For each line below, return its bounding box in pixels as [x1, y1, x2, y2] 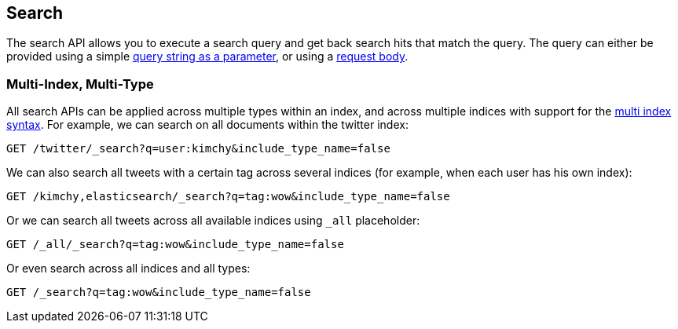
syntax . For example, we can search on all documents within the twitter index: [6, 118, 409, 132]
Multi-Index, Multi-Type [6, 75, 154, 92]
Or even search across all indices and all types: [6, 261, 251, 276]
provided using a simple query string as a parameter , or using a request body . [6, 49, 409, 64]
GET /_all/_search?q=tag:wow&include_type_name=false [6, 238, 344, 251]
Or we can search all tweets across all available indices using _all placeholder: [6, 214, 420, 228]
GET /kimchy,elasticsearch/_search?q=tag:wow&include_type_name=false [6, 190, 450, 203]
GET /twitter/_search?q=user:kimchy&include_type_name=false [6, 142, 390, 155]
